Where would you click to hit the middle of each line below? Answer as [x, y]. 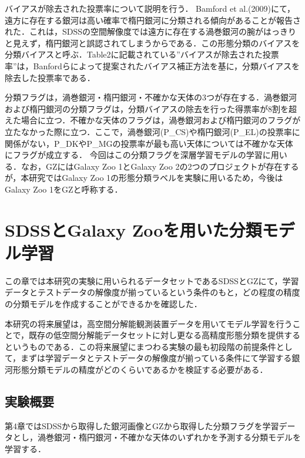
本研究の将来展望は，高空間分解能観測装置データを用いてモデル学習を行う [149, 323]
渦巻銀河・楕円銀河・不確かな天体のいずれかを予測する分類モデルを [169, 437]
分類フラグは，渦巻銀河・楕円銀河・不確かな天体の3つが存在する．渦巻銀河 [151, 97]
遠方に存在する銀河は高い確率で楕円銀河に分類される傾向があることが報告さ [153, 20]
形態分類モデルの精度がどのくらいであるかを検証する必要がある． [140, 369]
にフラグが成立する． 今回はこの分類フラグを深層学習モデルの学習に [138, 155]
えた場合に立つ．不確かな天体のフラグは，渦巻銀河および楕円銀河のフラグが [153, 120]
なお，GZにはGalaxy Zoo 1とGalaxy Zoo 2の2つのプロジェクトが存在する [160, 166]
